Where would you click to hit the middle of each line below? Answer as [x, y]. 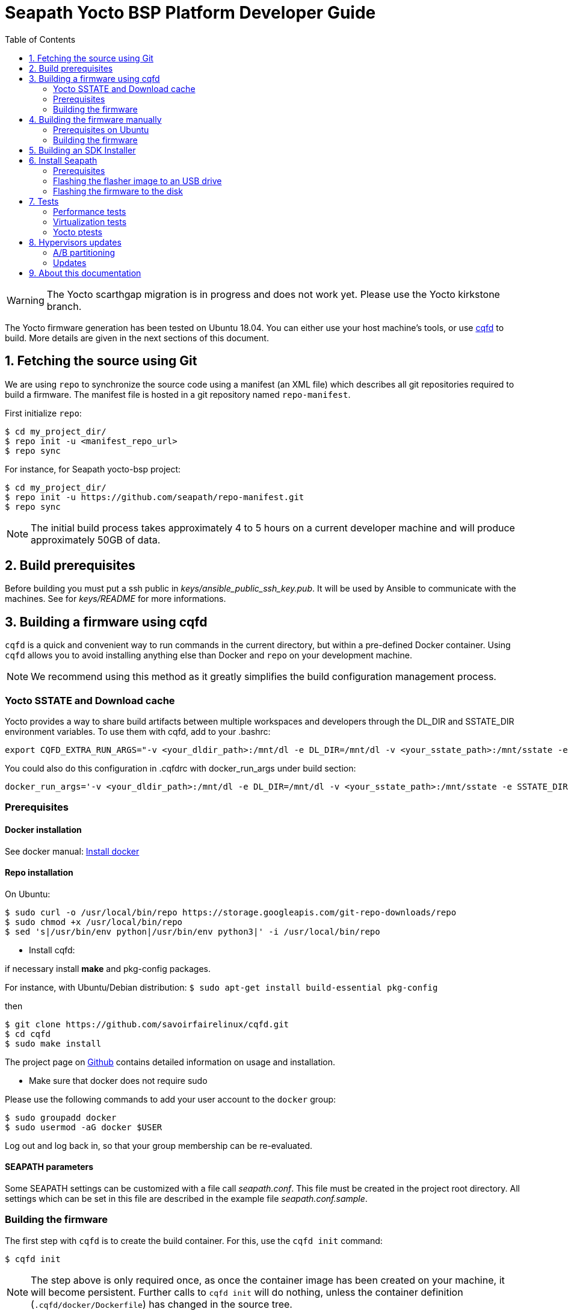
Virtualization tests [90, 221]
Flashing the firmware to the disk [118, 191]
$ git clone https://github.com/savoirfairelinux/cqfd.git [147, 1024]
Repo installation [39, 873]
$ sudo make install [53, 1043]
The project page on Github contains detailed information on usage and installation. [170, 1062]
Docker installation [43, 830]
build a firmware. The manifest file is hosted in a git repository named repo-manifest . [178, 394]
